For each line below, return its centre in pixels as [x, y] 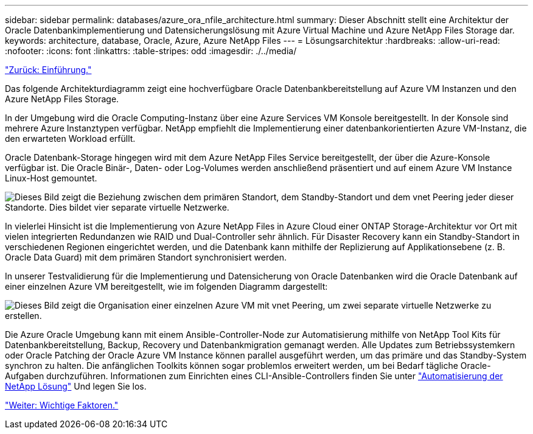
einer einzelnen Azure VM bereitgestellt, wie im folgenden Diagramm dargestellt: [166, 286]
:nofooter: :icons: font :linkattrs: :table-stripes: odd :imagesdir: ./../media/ [151, 51]
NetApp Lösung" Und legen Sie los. [76, 386]
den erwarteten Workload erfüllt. [70, 138]
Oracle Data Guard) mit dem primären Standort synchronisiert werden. [146, 257]
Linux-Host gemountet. [51, 178]
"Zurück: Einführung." [48, 70]
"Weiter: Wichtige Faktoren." [62, 405]
